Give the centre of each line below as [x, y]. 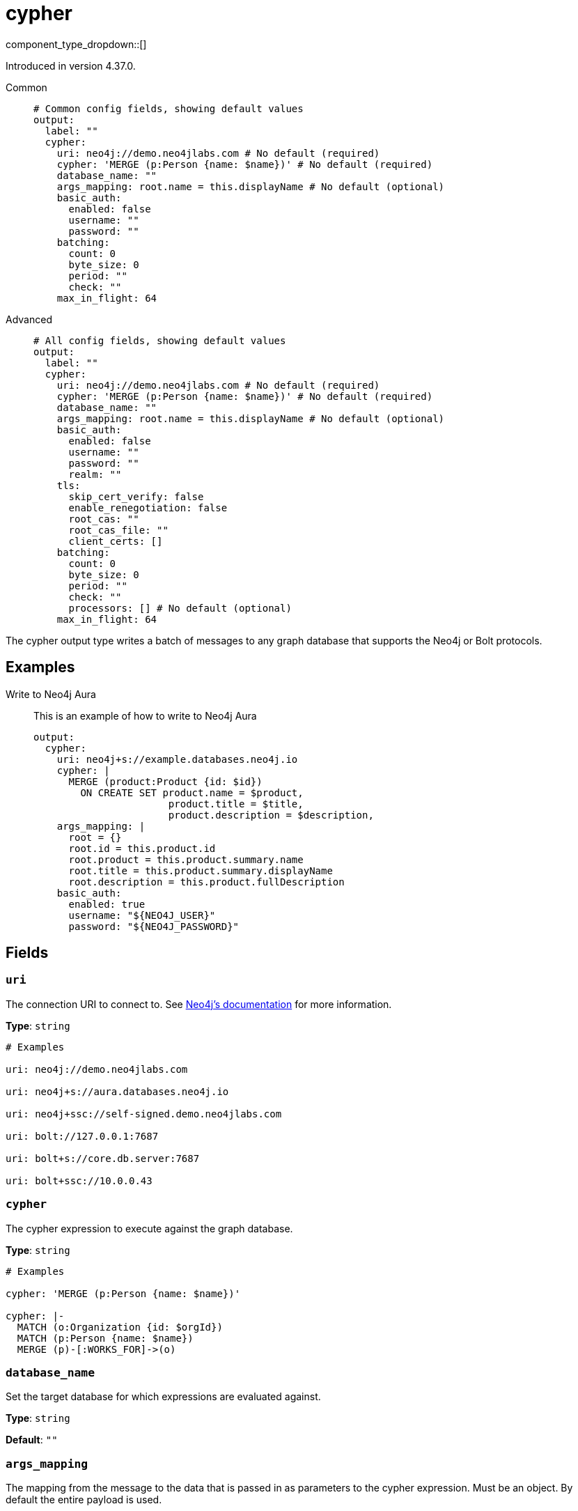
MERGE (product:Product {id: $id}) [165, 781]
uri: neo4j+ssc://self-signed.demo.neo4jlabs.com [144, 1114]
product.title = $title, [236, 804]
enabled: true [107, 904]
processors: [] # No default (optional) [180, 608]
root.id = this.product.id [142, 848]
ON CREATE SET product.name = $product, [192, 792]
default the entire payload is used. [84, 1500]
